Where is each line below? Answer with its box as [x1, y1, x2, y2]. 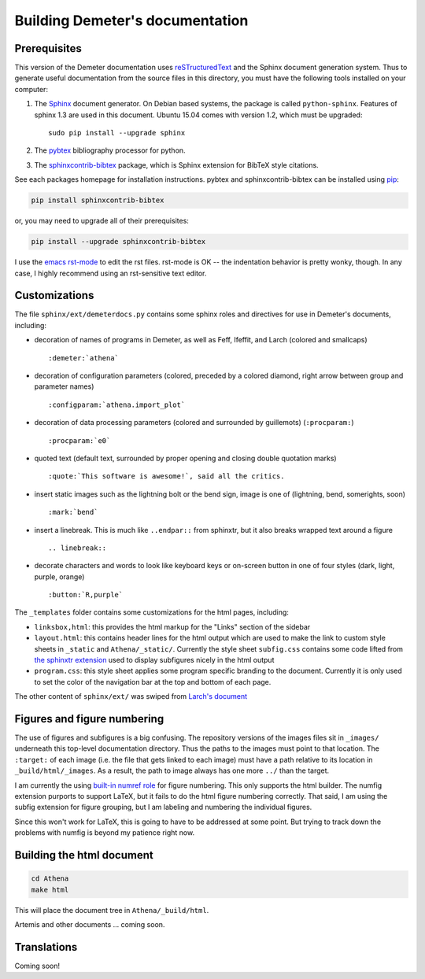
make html [31, 885, 69, 894]
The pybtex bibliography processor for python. [34, 146, 186, 155]
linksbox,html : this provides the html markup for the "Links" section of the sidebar [34, 622, 311, 631]
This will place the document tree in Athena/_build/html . [14, 905, 209, 914]
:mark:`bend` [48, 508, 98, 517]
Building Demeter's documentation [14, 12, 249, 29]
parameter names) [34, 382, 94, 391]
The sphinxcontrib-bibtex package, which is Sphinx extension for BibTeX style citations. [34, 160, 319, 169]
